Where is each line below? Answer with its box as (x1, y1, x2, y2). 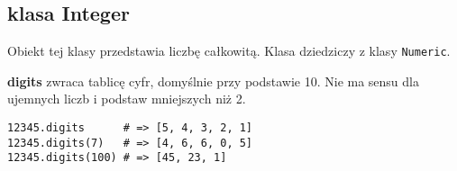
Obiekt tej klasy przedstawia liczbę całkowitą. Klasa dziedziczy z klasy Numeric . (7, 41, 451, 60)
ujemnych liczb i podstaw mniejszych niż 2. (7, 89, 246, 108)
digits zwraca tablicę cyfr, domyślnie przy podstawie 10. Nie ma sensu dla (7, 71, 419, 90)
